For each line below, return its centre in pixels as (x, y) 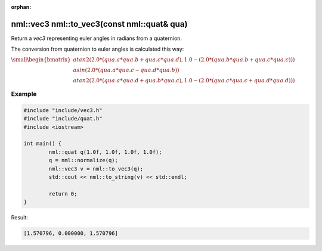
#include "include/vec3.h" (63, 110)
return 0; (63, 193)
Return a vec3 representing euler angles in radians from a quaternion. (96, 38)
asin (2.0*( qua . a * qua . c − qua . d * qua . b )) (126, 70)
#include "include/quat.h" (63, 119)
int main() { (43, 144)
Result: (19, 218)
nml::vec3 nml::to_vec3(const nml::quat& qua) (99, 24)
